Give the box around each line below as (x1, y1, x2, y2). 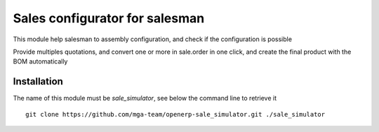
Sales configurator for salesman (13, 10, 205, 26)
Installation (13, 75, 63, 87)
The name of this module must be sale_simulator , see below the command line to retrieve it (13, 94, 277, 103)
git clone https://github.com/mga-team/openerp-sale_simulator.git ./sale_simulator (25, 110, 326, 118)
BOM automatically (13, 57, 68, 66)
